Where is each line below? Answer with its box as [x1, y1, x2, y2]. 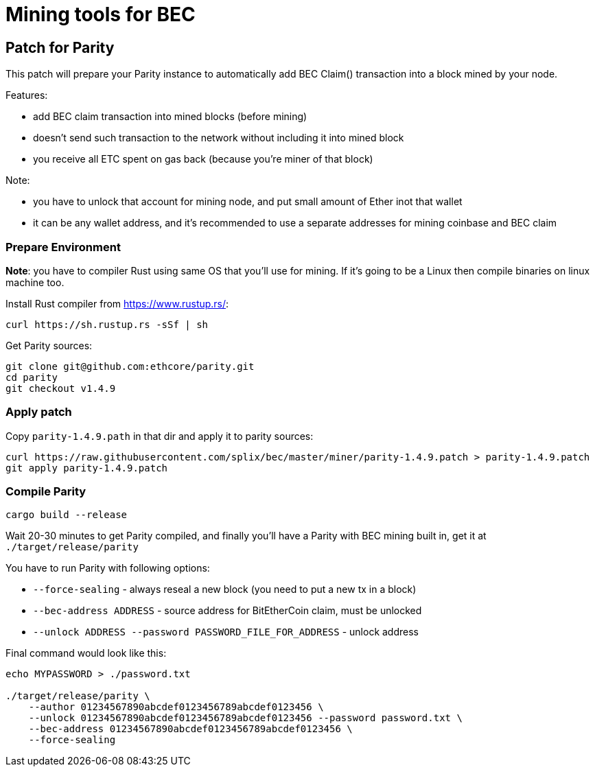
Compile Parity [5, 484, 86, 499]
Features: [5, 89, 48, 102]
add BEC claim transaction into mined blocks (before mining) [33, 110, 307, 123]
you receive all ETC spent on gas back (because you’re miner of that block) [33, 153, 373, 165]
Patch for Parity [5, 38, 115, 56]
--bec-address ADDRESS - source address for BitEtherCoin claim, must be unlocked [33, 605, 422, 617]
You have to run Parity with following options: [5, 562, 210, 574]
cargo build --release [5, 509, 128, 521]
